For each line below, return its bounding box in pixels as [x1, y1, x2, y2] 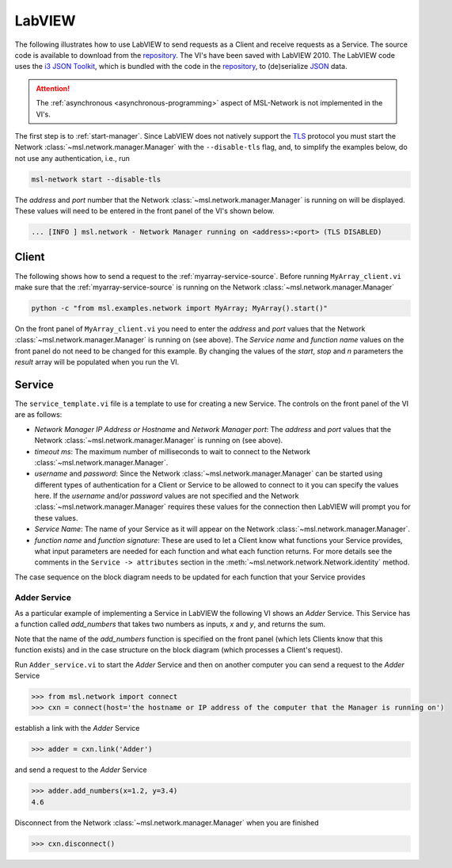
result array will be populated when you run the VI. [14, 358, 180, 367]
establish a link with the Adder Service [14, 724, 140, 733]
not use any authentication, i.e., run [14, 153, 131, 163]
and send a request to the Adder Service [14, 765, 147, 774]
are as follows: [14, 410, 63, 419]
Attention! [36, 83, 70, 93]
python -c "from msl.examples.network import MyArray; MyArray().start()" [31, 304, 329, 312]
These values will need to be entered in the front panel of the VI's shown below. [14, 206, 275, 216]
